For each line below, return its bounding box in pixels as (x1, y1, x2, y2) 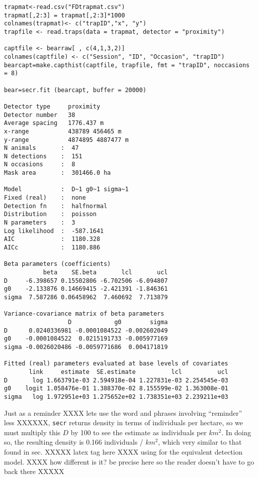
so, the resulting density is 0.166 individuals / (4, 437, 144, 447)
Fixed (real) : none (4, 194, 86, 202)
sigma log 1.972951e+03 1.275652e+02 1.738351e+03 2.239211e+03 (4, 393, 229, 400)
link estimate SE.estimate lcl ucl (29, 368, 229, 375)
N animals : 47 (4, 144, 79, 152)
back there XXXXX (4, 466, 64, 477)
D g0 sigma (68, 318, 168, 326)
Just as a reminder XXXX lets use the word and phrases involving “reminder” (4, 407, 242, 418)
